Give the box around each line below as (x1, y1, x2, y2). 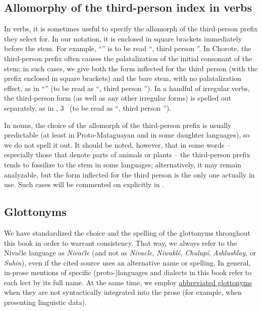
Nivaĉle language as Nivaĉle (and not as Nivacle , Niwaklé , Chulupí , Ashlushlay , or (4, 247, 256, 258)
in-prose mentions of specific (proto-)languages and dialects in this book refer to (4, 267, 252, 278)
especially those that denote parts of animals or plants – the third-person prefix (4, 149, 250, 160)
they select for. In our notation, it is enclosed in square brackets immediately (4, 33, 242, 43)
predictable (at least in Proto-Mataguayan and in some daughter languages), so (4, 129, 250, 140)
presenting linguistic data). (4, 297, 87, 307)
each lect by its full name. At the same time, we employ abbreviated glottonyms (4, 277, 252, 287)
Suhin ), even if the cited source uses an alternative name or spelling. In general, (4, 257, 251, 268)
